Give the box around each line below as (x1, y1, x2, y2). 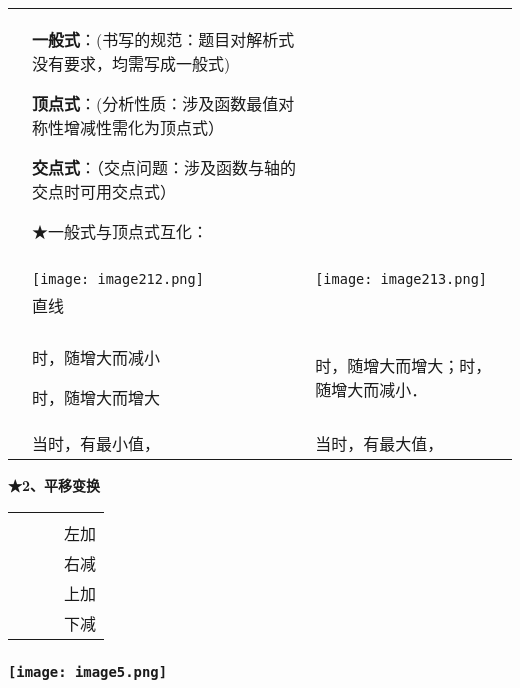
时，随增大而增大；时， (315, 354, 492, 377)
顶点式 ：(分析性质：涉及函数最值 (32, 92, 279, 115)
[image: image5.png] (8, 663, 168, 680)
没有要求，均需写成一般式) (32, 52, 231, 75)
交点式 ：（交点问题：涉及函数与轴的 (32, 156, 297, 179)
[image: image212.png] (32, 271, 204, 287)
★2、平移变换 (8, 475, 101, 495)
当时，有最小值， (32, 432, 161, 455)
